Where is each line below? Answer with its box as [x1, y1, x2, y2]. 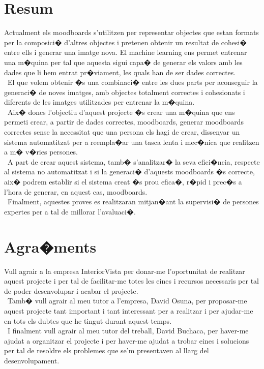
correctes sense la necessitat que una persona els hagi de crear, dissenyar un [4, 127, 240, 137]
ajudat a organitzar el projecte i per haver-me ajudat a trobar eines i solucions [4, 335, 249, 346]
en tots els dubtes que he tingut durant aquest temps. [4, 315, 172, 326]
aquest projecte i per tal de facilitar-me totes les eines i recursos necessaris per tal [4, 275, 259, 286]
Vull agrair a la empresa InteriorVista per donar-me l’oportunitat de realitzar [4, 265, 245, 276]
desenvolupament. [4, 355, 60, 365]
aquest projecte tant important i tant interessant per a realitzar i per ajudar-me [4, 305, 253, 316]
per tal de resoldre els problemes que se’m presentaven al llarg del [4, 345, 209, 356]
